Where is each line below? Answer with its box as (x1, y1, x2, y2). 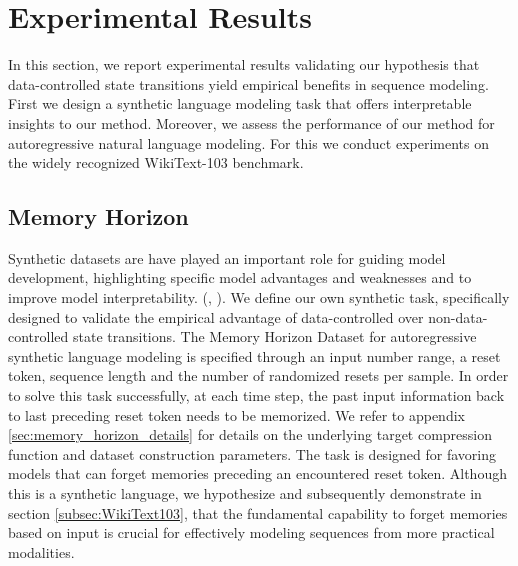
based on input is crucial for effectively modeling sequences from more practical (8, 522, 495, 543)
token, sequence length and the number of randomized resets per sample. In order (8, 365, 509, 386)
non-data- (428, 306, 488, 327)
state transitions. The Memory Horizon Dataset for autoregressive (72, 326, 477, 347)
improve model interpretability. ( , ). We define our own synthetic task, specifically (8, 287, 510, 308)
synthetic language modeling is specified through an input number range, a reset (8, 345, 501, 366)
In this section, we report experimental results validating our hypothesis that (8, 54, 480, 75)
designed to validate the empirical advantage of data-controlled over (8, 306, 424, 327)
